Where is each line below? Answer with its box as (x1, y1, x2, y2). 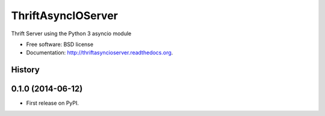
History (11, 65, 40, 75)
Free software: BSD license (26, 41, 93, 48)
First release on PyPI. (26, 99, 79, 107)
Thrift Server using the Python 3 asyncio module (11, 30, 132, 37)
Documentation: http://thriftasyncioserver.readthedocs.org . (26, 49, 173, 56)
